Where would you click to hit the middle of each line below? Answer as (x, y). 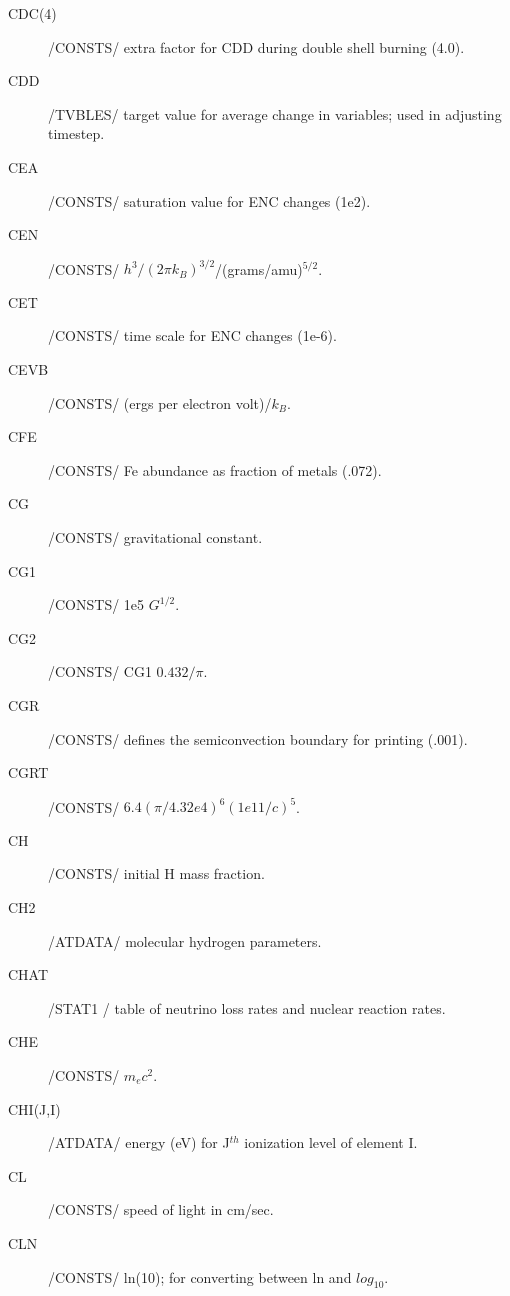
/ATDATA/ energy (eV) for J (139, 1142)
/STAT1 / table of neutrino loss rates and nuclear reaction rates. (247, 1007)
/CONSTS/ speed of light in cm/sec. (161, 1209)
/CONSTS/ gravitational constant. (155, 537)
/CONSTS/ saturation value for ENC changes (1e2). (209, 200)
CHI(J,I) (34, 1108)
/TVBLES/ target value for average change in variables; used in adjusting (275, 113)
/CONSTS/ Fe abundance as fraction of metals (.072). (215, 469)
